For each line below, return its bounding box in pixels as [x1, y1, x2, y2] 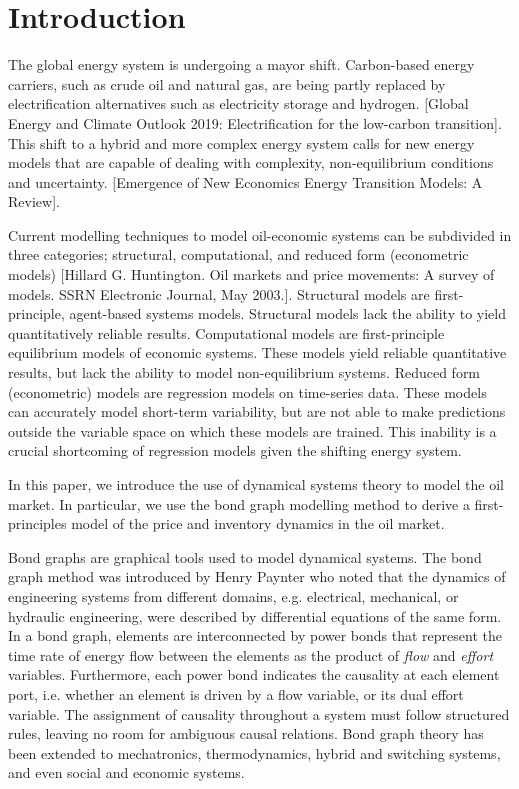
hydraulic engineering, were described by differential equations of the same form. [8, 605, 502, 626]
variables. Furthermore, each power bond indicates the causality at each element [8, 664, 500, 685]
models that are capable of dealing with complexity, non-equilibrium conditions [8, 152, 494, 173]
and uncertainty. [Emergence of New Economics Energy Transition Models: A [8, 171, 483, 192]
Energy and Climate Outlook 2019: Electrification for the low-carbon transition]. [8, 112, 502, 133]
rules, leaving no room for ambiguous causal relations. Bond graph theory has [8, 723, 484, 744]
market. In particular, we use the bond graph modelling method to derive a [8, 493, 470, 514]
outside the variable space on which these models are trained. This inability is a [8, 420, 497, 441]
